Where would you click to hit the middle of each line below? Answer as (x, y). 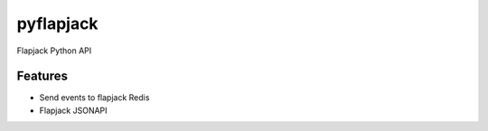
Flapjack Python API (54, 51)
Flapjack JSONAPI (73, 110)
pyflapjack (57, 23)
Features (42, 76)
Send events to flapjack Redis (94, 98)
